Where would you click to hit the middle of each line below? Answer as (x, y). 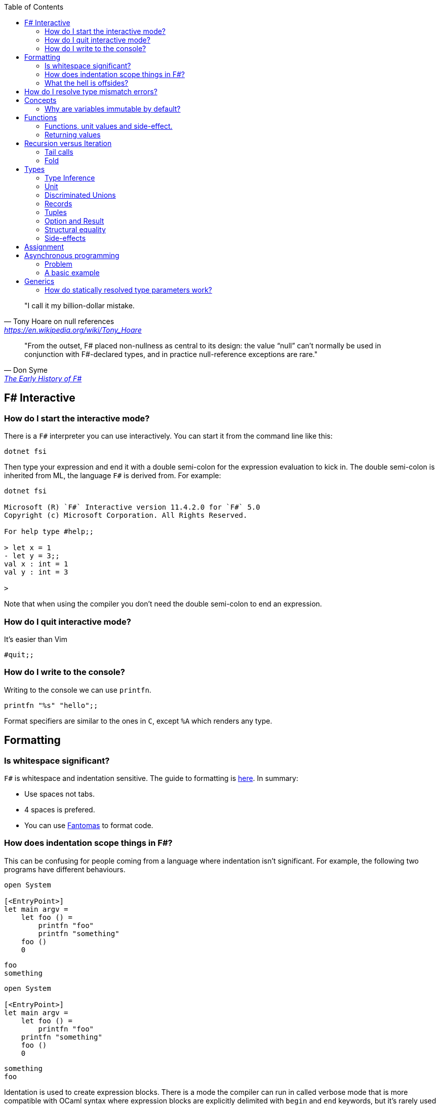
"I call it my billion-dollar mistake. (79, 306)
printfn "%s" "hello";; (51, 705)
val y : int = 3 (36, 572)
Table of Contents (34, 7)
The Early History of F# (43, 379)
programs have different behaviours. (65, 869)
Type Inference (70, 178)
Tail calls (59, 152)
